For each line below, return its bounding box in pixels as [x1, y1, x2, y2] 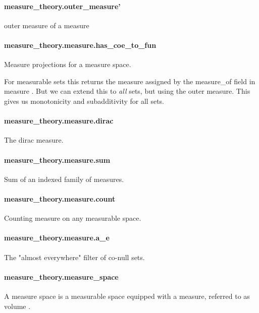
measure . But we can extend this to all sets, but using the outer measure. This [4, 86, 250, 96]
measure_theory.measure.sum [4, 154, 111, 165]
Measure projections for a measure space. [4, 59, 131, 70]
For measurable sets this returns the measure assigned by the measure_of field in [4, 76, 255, 86]
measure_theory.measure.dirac [4, 115, 114, 126]
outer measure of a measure [4, 20, 89, 30]
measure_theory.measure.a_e [4, 232, 110, 243]
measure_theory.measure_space [4, 271, 119, 282]
